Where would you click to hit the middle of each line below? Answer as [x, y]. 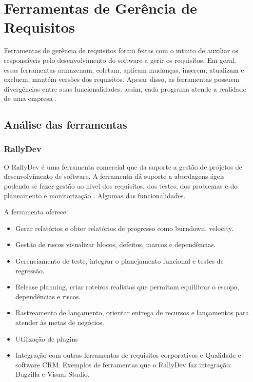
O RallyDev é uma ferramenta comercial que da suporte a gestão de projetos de [123, 166]
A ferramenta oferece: [36, 212]
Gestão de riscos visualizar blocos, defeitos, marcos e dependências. [116, 244]
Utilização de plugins [47, 338]
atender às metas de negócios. [60, 322]
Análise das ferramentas [66, 124]
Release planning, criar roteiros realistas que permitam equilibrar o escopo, [127, 287]
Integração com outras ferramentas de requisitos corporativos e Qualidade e [128, 355]
